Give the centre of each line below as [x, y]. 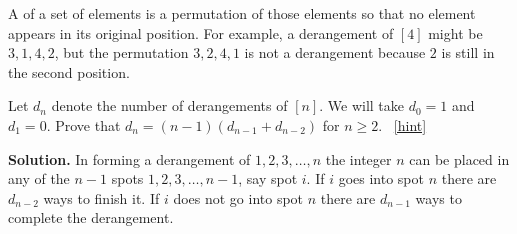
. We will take [362, 105]
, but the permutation [121, 52]
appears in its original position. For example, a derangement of [201, 32]
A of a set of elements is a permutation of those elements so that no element [242, 13]
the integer [358, 158]
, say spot [268, 178]
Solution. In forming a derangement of [129, 158]
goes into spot [381, 178]
